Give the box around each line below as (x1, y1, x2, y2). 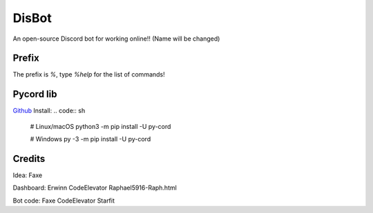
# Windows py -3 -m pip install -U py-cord (30, 135, 151, 143)
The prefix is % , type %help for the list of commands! (12, 70, 165, 79)
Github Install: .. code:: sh (12, 107, 86, 115)
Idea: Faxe (12, 171, 43, 179)
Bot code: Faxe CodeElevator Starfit (12, 196, 115, 205)
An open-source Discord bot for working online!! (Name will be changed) (12, 34, 220, 43)
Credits (12, 152, 46, 165)
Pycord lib (12, 88, 57, 100)
